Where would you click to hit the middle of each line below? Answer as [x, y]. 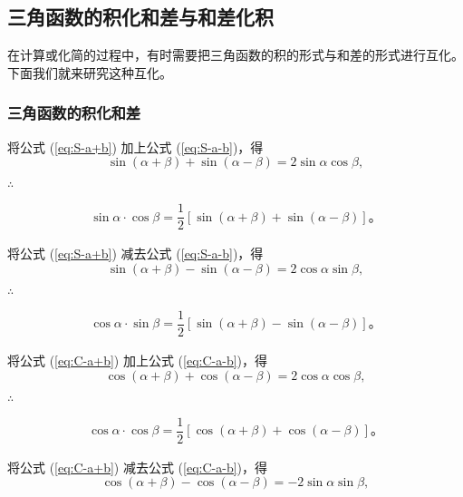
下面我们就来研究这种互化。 [90, 72]
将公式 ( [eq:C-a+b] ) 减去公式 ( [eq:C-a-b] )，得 [138, 467]
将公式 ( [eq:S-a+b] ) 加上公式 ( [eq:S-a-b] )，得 [135, 146]
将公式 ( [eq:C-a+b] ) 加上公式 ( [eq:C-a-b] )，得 [138, 360]
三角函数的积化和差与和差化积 [140, 17]
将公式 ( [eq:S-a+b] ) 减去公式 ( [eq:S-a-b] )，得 [135, 253]
